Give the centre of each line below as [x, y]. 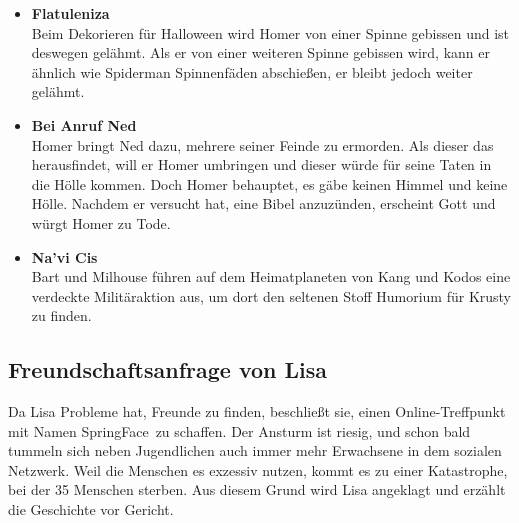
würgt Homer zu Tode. [101, 222]
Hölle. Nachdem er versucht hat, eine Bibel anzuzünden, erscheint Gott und [263, 203]
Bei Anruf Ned [84, 124]
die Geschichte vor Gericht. [91, 509]
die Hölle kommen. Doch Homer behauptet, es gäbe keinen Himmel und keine [269, 183]
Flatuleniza [70, 13]
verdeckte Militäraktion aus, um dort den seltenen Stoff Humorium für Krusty [271, 295]
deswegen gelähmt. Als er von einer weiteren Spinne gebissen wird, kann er [260, 52]
